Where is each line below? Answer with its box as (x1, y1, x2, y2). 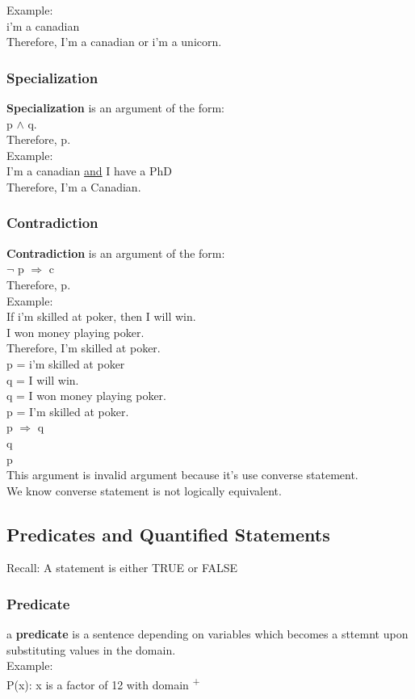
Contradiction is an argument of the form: (6, 244, 225, 261)
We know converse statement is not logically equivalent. (6, 482, 282, 499)
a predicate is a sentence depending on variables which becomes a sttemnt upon (6, 625, 409, 642)
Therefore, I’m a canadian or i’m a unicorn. (6, 33, 222, 50)
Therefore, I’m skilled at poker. (6, 339, 161, 356)
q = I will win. (6, 371, 79, 388)
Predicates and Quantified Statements (6, 521, 330, 546)
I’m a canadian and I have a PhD (6, 162, 172, 179)
